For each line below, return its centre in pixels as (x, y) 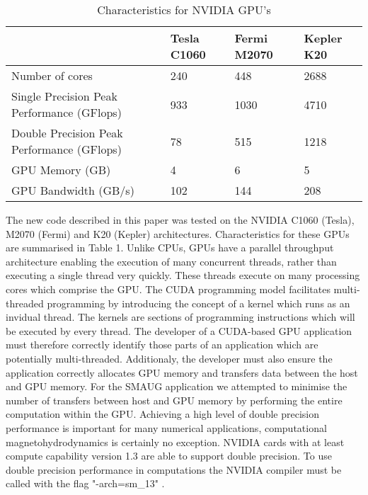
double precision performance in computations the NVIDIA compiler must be (174, 469)
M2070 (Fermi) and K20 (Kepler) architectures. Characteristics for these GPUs (178, 233)
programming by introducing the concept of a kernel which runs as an (199, 303)
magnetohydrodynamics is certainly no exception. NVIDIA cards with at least (175, 442)
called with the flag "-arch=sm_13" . (85, 483)
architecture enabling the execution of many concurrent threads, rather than (171, 261)
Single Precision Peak (64, 96)
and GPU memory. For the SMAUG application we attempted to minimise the (177, 386)
